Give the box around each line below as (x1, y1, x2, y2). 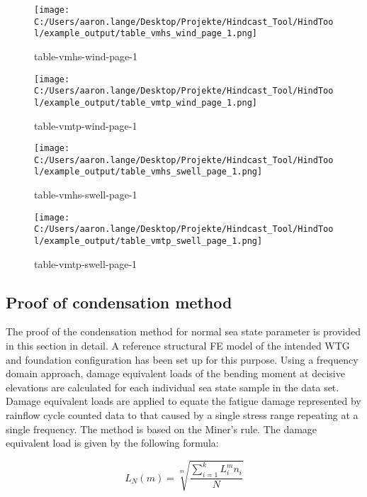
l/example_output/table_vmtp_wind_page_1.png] (34, 97, 257, 108)
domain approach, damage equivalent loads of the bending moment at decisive (6, 366, 345, 381)
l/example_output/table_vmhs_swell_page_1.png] (34, 167, 263, 177)
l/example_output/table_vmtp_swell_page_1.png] (34, 236, 263, 246)
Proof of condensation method (6, 291, 232, 313)
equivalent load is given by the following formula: (6, 435, 219, 450)
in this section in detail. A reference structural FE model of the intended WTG (6, 338, 350, 353)
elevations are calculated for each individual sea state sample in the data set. (6, 379, 339, 394)
